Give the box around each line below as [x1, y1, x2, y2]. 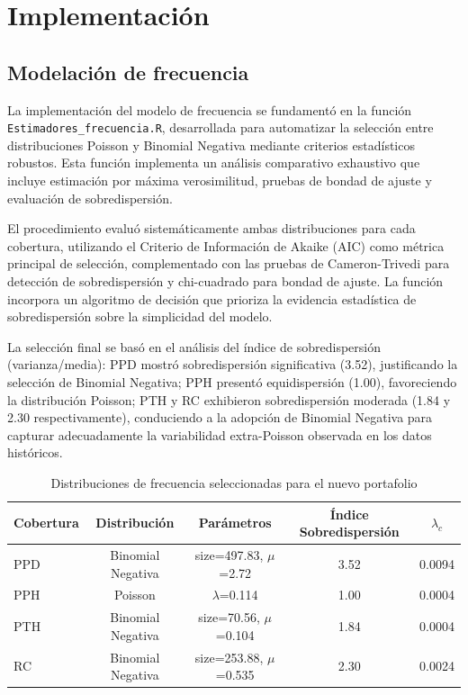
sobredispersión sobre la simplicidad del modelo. [7, 307, 273, 326]
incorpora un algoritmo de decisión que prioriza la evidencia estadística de [7, 289, 417, 308]
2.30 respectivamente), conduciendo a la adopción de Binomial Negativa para [7, 408, 433, 427]
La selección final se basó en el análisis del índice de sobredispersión [7, 337, 382, 356]
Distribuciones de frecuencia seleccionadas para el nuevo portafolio [50, 473, 418, 492]
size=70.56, [198, 608, 260, 627]
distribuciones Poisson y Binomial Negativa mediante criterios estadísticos [7, 135, 415, 154]
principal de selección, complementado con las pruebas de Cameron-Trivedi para [7, 254, 450, 273]
